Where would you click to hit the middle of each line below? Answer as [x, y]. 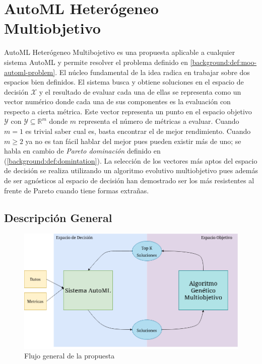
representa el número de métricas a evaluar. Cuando [159, 121]
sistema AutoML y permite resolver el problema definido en [96, 62]
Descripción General [58, 217]
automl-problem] [30, 72]
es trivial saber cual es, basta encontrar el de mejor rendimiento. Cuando [138, 131]
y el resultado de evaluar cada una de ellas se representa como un [140, 91]
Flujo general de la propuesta [70, 356]
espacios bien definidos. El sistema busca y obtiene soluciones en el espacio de [124, 82]
